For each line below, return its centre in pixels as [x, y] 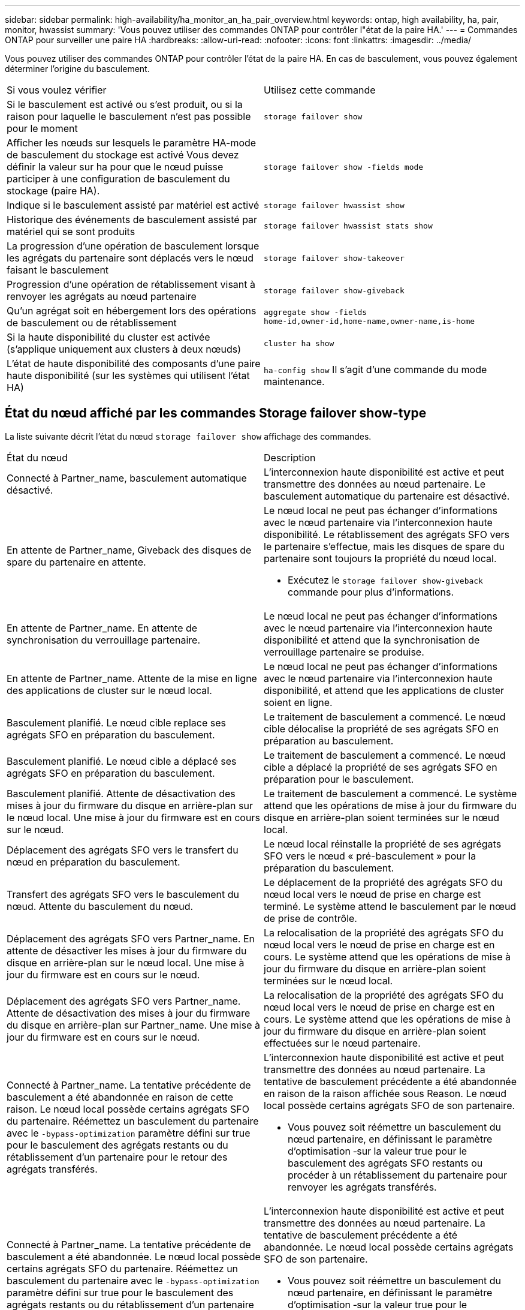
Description [290, 457]
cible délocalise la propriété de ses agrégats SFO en [381, 728]
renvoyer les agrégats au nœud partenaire [102, 296]
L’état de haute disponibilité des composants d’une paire [134, 363]
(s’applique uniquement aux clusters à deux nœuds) [124, 349]
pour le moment [42, 128]
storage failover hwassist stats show [348, 226]
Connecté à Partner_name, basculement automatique [127, 478]
